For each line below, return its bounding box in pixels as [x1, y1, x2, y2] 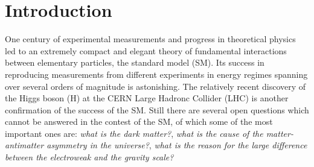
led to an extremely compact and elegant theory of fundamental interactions [5, 44, 287, 57]
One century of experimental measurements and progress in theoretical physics [5, 33, 296, 45]
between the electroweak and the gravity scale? [5, 151, 174, 163]
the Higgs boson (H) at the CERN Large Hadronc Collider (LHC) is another [5, 92, 289, 104]
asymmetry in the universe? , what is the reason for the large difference [46, 139, 307, 151]
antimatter [5, 139, 44, 151]
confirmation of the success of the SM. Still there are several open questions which [5, 103, 309, 116]
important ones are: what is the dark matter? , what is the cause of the [5, 127, 263, 139]
